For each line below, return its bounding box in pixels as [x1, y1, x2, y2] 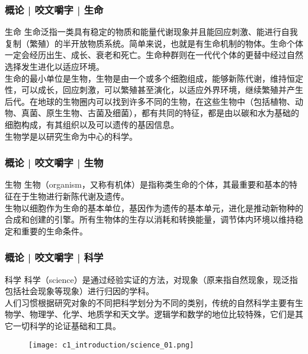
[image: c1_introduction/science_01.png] [28, 340, 194, 349]
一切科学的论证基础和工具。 [12, 319, 121, 332]
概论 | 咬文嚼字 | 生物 [5, 155, 104, 170]
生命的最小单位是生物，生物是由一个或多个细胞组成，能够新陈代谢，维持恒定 [5, 72, 303, 84]
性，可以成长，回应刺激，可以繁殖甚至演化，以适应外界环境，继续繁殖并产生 [5, 83, 303, 96]
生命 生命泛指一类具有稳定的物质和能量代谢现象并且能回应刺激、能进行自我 [5, 25, 298, 38]
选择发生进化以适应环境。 [5, 60, 104, 72]
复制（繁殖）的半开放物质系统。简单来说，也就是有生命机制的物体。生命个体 [5, 37, 303, 49]
